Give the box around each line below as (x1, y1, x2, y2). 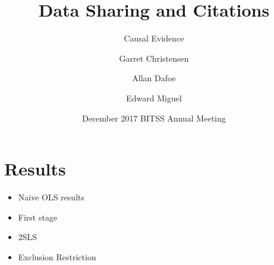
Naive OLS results (18, 191, 85, 203)
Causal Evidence (124, 32, 184, 44)
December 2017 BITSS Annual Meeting (82, 111, 226, 124)
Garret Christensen (119, 52, 189, 64)
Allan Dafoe (132, 72, 176, 84)
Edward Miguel (126, 91, 182, 104)
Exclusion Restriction (18, 250, 96, 263)
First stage (18, 210, 58, 223)
